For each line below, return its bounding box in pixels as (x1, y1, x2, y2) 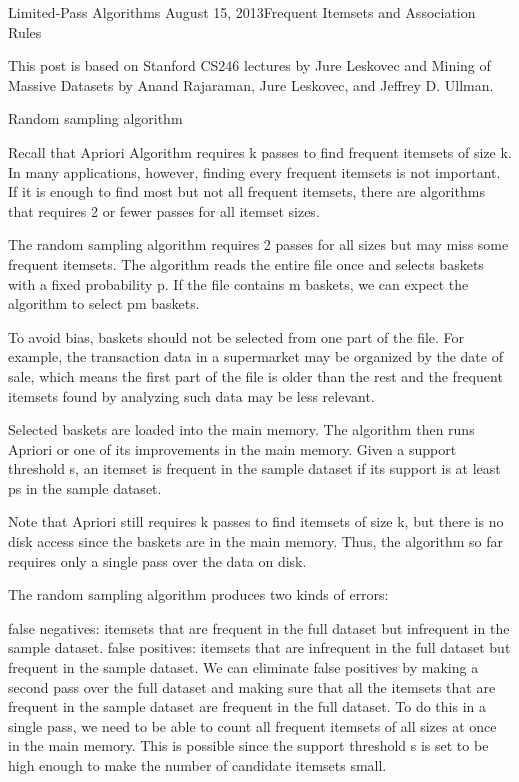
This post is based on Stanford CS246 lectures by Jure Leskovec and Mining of (8, 55, 491, 76)
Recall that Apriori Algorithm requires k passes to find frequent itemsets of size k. (8, 141, 512, 162)
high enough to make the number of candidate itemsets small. (8, 755, 387, 775)
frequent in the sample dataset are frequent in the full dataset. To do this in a (8, 696, 486, 717)
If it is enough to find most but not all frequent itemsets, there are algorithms (8, 181, 485, 202)
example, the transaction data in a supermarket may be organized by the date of (8, 346, 503, 367)
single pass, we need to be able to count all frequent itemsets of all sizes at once (8, 715, 497, 736)
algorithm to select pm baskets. (8, 293, 200, 314)
